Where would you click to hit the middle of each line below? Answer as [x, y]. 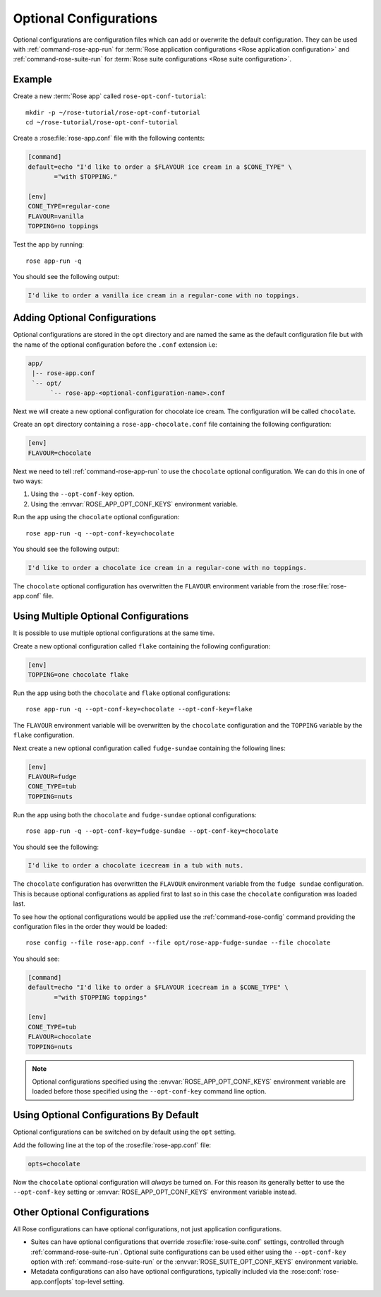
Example [32, 79]
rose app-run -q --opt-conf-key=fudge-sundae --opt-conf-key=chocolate [152, 831]
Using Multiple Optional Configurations [101, 616]
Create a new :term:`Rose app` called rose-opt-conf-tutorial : [110, 96]
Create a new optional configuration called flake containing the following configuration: [142, 646]
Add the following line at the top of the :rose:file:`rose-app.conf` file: [112, 1145]
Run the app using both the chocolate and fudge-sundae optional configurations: [135, 815]
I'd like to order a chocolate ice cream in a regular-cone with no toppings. [167, 568]
